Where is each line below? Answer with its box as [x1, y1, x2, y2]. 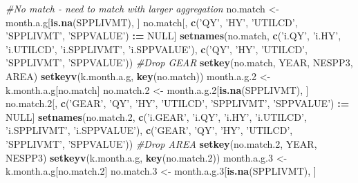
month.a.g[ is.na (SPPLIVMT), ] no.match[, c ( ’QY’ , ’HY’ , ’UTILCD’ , [6, 15, 298, 29]
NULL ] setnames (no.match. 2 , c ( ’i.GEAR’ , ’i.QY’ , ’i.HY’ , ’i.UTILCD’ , [6, 109, 307, 124]
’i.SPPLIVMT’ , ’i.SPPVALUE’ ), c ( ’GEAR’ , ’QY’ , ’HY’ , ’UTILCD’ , [6, 123, 293, 137]
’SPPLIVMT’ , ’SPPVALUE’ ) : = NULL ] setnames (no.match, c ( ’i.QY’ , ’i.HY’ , [6, 28, 341, 43]
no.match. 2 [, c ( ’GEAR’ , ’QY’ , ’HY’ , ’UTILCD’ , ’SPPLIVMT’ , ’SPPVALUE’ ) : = [6, 96, 350, 110]
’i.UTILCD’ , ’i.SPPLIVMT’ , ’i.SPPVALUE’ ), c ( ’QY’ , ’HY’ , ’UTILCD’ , [6, 41, 308, 56]
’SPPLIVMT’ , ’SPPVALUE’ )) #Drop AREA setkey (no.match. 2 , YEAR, [6, 136, 317, 151]
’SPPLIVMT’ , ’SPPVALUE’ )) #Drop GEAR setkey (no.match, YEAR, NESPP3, [6, 55, 353, 70]
